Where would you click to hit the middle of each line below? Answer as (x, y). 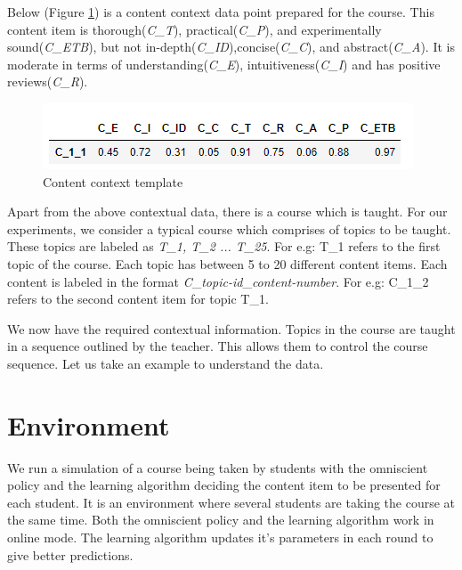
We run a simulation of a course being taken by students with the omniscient (218, 467)
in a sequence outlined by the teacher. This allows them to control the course (218, 346)
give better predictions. (70, 554)
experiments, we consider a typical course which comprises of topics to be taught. (229, 228)
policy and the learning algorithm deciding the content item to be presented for (224, 485)
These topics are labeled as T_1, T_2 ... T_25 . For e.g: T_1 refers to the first (224, 246)
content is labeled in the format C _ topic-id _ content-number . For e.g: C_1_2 (218, 281)
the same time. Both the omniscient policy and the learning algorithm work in (221, 520)
